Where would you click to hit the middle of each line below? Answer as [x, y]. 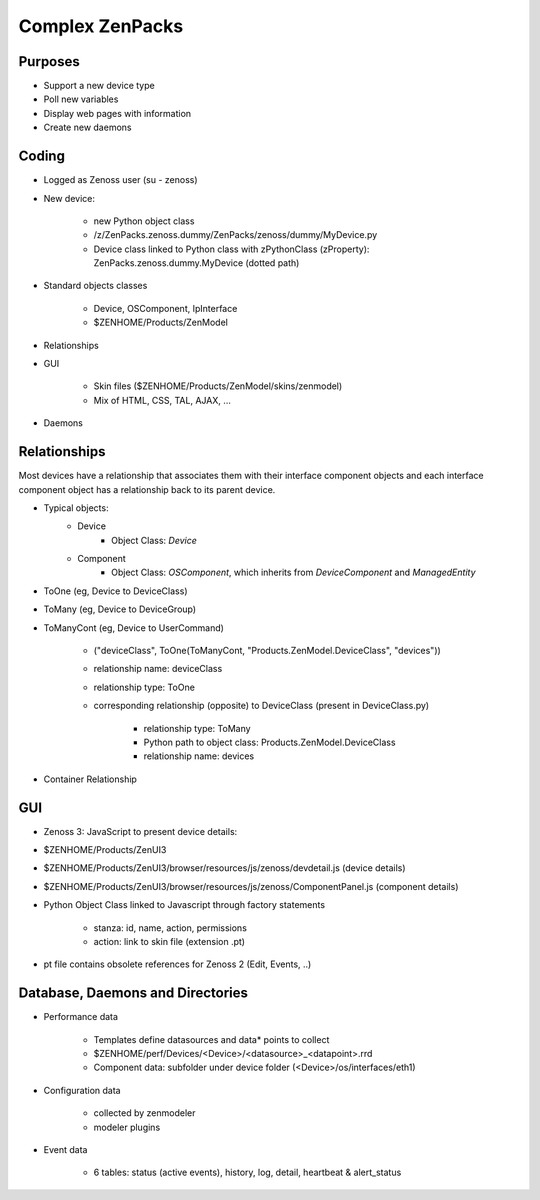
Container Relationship [90, 779]
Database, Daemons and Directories [133, 993]
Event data [65, 1150]
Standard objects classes [95, 286]
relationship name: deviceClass [158, 669]
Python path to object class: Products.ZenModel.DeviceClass [269, 742]
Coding [41, 156]
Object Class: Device [154, 540]
